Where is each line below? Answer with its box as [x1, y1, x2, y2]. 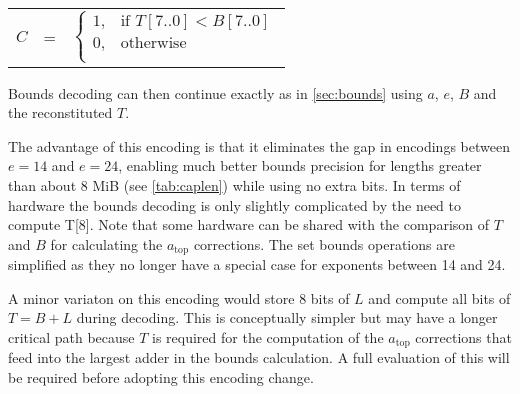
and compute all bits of [368, 287, 511, 308]
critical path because [8, 327, 135, 348]
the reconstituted [8, 102, 113, 123]
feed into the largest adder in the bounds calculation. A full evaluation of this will [8, 347, 510, 368]
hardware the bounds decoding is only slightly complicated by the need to [8, 194, 461, 215]
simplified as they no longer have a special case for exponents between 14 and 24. [8, 254, 506, 275]
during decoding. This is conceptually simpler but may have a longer [76, 307, 498, 328]
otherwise [120, 35, 187, 52]
